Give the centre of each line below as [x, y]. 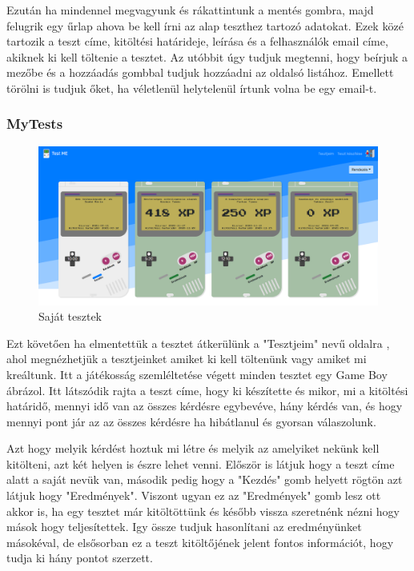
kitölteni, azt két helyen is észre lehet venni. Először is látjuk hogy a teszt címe [201, 463]
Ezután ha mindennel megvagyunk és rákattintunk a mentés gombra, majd [190, 10]
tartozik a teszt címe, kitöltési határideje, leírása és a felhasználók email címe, [197, 41]
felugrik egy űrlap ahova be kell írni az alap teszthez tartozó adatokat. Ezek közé [205, 25]
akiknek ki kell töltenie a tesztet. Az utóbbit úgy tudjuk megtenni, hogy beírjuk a [207, 56]
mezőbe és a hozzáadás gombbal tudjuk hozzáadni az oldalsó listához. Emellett [200, 72]
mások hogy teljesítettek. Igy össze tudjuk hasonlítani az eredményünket [184, 527]
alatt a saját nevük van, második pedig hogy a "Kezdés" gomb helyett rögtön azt [205, 479]
